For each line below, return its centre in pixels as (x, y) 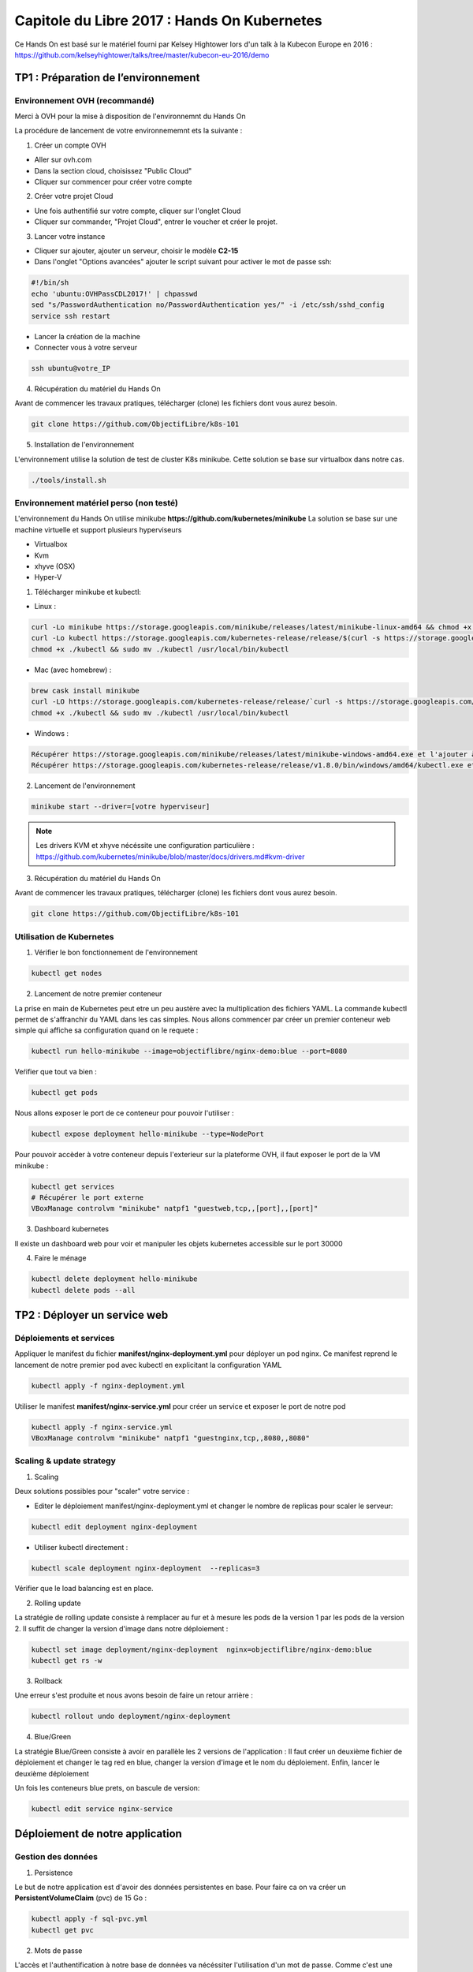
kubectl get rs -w (67, 1661)
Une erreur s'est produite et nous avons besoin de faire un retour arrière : (134, 1695)
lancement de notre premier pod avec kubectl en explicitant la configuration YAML (148, 1365)
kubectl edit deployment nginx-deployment (114, 1527)
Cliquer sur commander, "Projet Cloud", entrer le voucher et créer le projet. (156, 222)
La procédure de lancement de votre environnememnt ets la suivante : (128, 131)
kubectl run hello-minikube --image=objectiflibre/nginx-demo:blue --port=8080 (189, 1051)
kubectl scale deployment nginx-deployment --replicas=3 (145, 1568)
